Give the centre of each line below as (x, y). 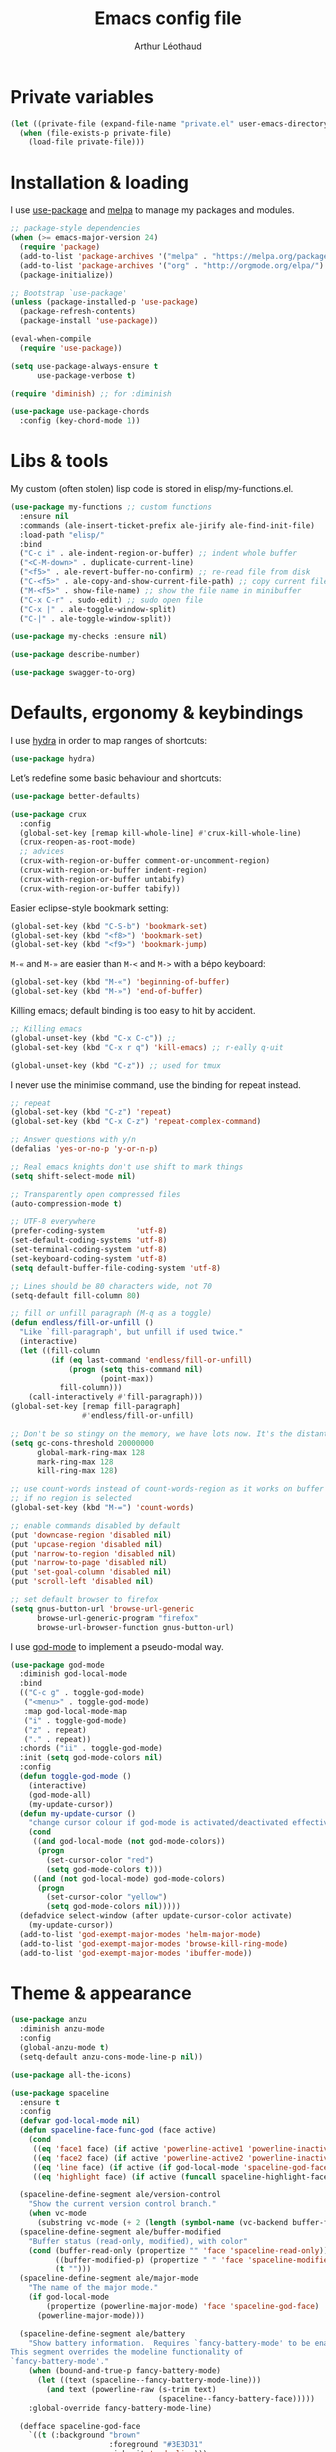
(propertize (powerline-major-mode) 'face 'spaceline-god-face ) (183, 2306)
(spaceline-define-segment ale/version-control (120, 2195)
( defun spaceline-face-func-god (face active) (118, 2130)
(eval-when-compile (51, 339)
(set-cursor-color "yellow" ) (107, 1897)
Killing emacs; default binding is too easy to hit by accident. (133, 1010)
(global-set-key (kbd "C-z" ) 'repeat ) (91, 1112)
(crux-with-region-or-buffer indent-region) (113, 870)
